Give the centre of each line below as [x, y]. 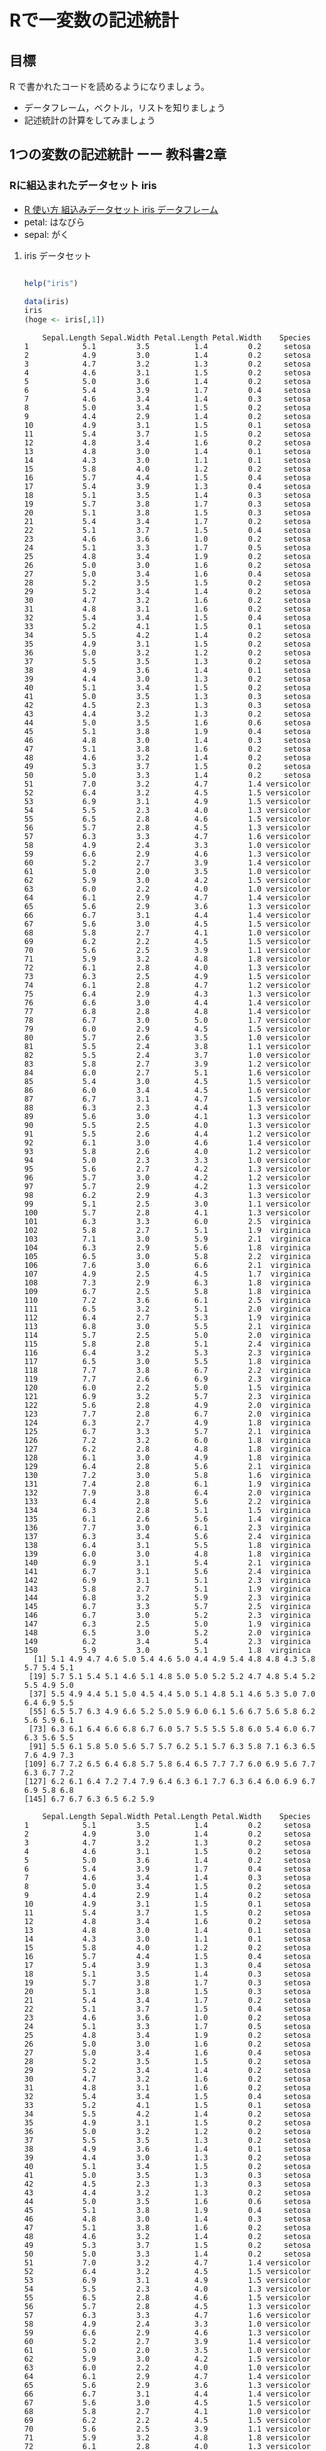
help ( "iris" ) [51, 283]
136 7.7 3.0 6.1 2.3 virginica [167, 1528]
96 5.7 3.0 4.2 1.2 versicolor [167, 1178]
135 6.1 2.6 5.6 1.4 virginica [167, 1519]
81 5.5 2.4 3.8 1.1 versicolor [167, 1047]
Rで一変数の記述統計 [94, 20]
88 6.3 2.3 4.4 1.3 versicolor [167, 1108]
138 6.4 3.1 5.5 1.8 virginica [167, 1546]
